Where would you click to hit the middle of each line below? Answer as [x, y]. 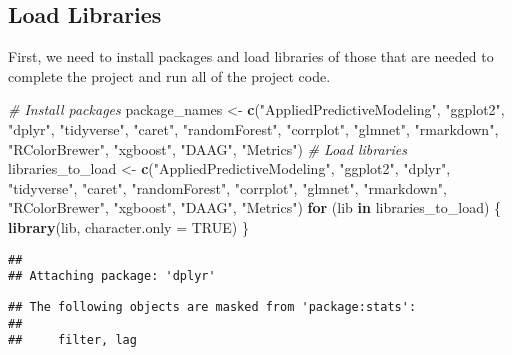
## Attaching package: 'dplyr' [112, 276]
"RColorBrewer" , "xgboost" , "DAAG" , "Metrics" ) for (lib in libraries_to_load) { [255, 207]
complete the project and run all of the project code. [169, 75]
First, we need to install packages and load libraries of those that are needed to [251, 56]
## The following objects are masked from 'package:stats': [212, 306]
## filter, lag [72, 340]
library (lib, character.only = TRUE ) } [128, 226]
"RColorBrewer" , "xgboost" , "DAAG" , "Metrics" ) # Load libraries [207, 148]
